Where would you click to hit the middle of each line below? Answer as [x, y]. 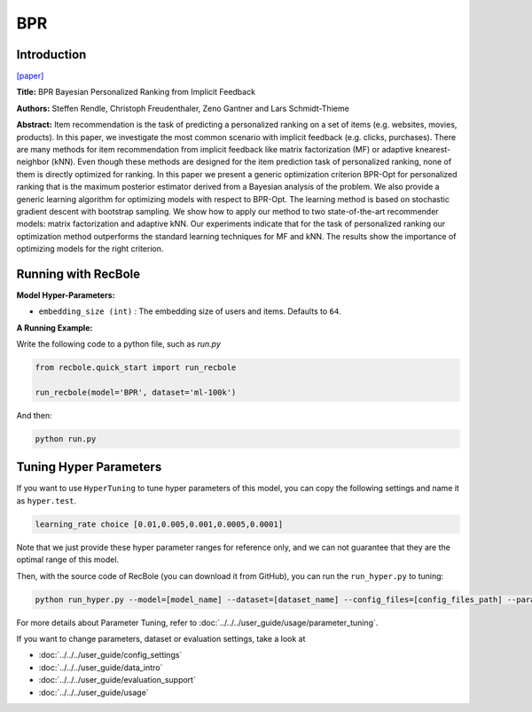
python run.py [66, 438]
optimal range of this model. [68, 559]
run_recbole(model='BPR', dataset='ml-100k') [136, 392]
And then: [34, 415]
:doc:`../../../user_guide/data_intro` [101, 667]
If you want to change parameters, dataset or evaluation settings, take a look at [161, 638]
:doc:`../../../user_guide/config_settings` [110, 655]
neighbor [33, 162]
